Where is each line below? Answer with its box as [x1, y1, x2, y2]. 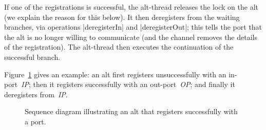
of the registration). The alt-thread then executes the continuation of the [4, 41, 234, 52]
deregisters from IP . [4, 89, 68, 99]
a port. [25, 116, 46, 126]
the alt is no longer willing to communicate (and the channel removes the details [4, 31, 257, 42]
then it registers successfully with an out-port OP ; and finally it [33, 79, 235, 90]
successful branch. [4, 51, 61, 62]
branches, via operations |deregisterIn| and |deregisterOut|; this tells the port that [4, 21, 262, 32]
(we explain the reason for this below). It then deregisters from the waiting [4, 11, 240, 22]
